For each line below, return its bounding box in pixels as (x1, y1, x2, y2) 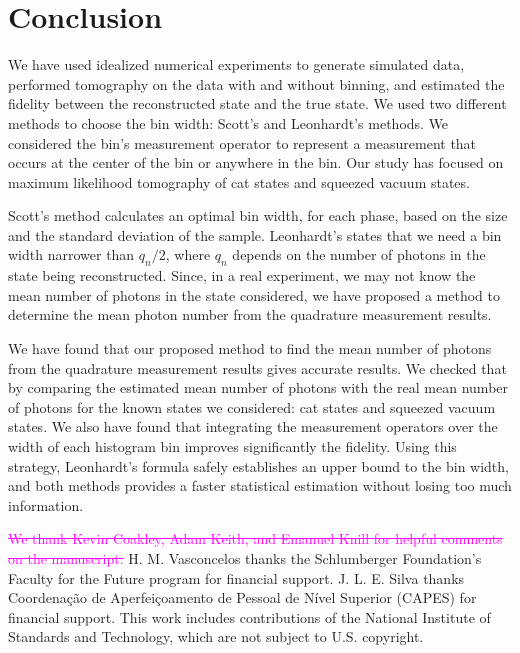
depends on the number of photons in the (232, 244, 486, 265)
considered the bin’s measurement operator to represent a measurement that (8, 132, 477, 153)
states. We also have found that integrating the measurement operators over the (8, 416, 498, 437)
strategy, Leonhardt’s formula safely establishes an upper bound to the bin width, (8, 455, 509, 476)
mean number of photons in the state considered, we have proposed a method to (8, 284, 500, 305)
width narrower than (8, 244, 135, 265)
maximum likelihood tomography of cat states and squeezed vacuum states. (8, 171, 470, 192)
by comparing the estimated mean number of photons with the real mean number (8, 377, 509, 398)
